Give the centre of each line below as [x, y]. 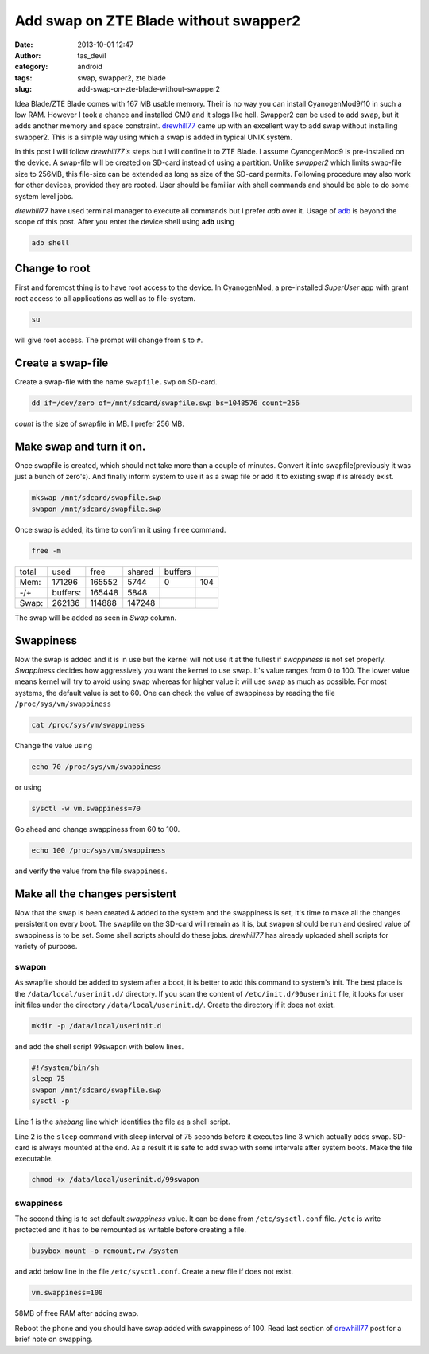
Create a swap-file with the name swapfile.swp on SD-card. [116, 382]
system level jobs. [44, 196]
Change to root [52, 268]
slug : [23, 89]
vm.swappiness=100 [67, 1293]
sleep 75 [48, 1079]
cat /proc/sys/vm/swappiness [88, 725]
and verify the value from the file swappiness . [91, 871]
